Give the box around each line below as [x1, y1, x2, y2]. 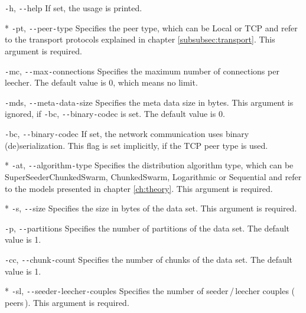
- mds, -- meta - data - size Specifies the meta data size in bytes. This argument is [5, 96, 294, 108]
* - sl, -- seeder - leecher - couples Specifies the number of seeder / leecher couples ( [5, 285, 295, 297]
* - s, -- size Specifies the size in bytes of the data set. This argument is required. [5, 202, 297, 214]
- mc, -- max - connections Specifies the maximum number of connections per [5, 64, 279, 77]
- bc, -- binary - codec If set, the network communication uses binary [5, 128, 249, 140]
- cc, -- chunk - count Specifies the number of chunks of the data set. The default [5, 253, 293, 266]
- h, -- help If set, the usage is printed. [5, 2, 142, 14]
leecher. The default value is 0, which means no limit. [5, 76, 198, 89]
